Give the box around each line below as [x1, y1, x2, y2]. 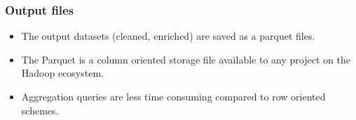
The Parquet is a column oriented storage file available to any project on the [21, 52, 350, 66]
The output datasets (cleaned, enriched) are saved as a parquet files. [21, 29, 315, 43]
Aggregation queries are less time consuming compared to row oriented [21, 89, 326, 103]
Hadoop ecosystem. [21, 66, 104, 80]
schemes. [21, 103, 59, 117]
